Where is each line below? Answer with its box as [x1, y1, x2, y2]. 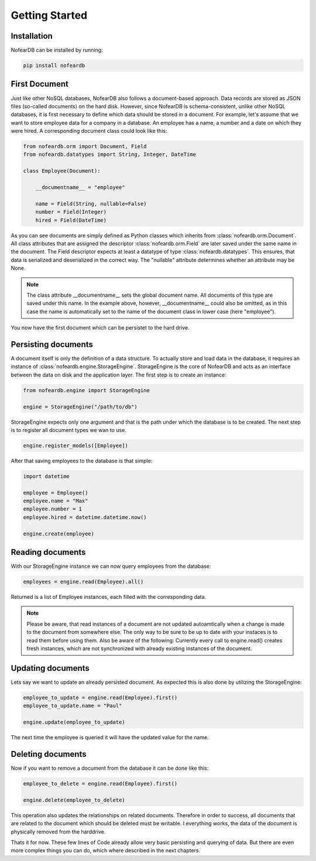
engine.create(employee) [23, 530, 95, 537]
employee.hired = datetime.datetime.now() [23, 514, 147, 520]
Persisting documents [11, 339, 93, 349]
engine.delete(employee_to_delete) [23, 797, 125, 803]
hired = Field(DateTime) [35, 217, 107, 224]
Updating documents [11, 663, 90, 673]
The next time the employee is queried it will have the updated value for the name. [11, 734, 209, 741]
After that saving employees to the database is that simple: [11, 457, 153, 464]
